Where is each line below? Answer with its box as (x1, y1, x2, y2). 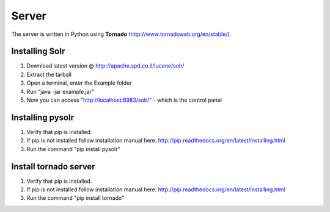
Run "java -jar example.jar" (26, 88, 95, 95)
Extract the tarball (26, 71, 71, 78)
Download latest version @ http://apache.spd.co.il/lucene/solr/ (26, 62, 185, 69)
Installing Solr (11, 46, 65, 57)
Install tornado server (11, 161, 95, 172)
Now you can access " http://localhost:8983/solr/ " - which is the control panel (26, 96, 222, 104)
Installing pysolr (11, 112, 75, 122)
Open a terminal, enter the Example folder (26, 79, 132, 87)
